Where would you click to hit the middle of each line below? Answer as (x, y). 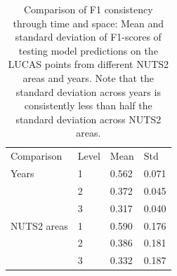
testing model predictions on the (88, 50)
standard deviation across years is (88, 91)
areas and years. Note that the (88, 77)
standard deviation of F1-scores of (88, 37)
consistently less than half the (88, 105)
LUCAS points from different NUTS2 (88, 64)
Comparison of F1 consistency (88, 9)
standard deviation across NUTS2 (88, 119)
